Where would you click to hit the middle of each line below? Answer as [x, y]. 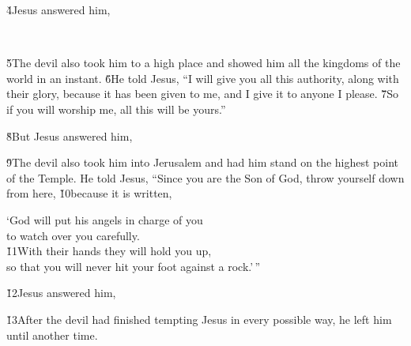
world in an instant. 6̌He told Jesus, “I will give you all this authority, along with [203, 78]
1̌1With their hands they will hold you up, [109, 251]
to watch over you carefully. [73, 235]
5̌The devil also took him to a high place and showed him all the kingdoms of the [204, 63]
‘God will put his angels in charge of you [105, 219]
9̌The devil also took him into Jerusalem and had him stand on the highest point [203, 162]
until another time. [52, 335]
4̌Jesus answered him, [58, 9]
